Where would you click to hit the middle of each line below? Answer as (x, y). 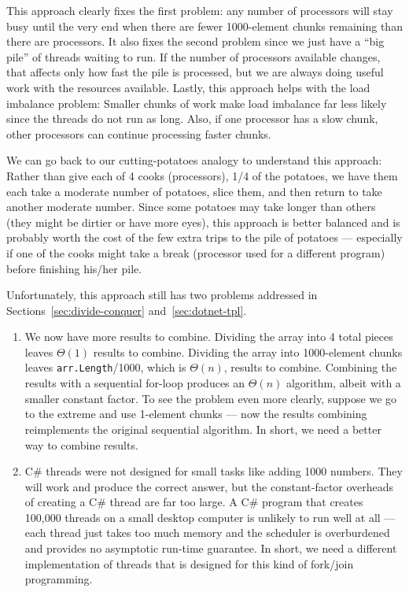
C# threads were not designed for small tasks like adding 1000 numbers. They (214, 471)
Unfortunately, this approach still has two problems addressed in (162, 295)
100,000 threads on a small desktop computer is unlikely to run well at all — (210, 517)
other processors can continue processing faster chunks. (139, 133)
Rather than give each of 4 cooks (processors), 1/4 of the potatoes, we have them (202, 175)
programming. (59, 579)
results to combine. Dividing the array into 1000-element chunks (248, 351)
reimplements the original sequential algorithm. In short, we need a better (203, 429)
